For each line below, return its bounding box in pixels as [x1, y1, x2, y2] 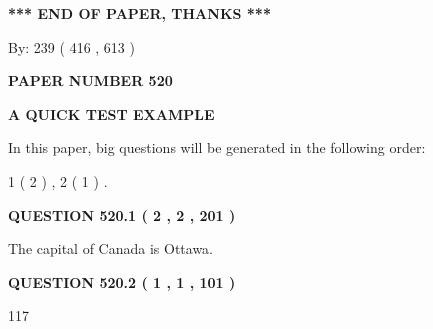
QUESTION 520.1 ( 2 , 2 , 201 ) [8, 204, 236, 225]
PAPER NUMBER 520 [8, 70, 173, 91]
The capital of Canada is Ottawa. [8, 238, 214, 259]
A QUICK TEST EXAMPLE [8, 103, 215, 124]
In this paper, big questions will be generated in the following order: [8, 137, 426, 158]
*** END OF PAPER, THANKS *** [8, 3, 271, 23]
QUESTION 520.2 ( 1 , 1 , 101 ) [8, 271, 236, 292]
